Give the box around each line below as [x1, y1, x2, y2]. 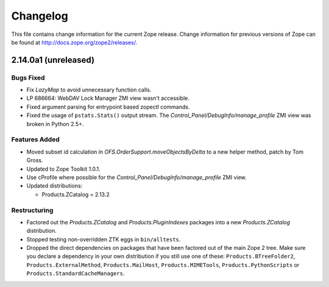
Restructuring [11, 206, 54, 214]
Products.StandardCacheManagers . [26, 270, 125, 277]
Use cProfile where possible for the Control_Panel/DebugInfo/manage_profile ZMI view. [26, 174, 247, 181]
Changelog [11, 9, 68, 23]
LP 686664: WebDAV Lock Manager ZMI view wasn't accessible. [26, 94, 190, 102]
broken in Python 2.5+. [26, 120, 84, 127]
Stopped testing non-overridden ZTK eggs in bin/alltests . [26, 235, 181, 243]
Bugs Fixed [11, 73, 45, 82]
